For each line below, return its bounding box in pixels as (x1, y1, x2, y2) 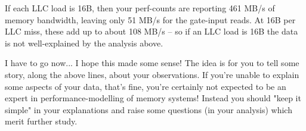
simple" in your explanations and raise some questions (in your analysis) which (5, 103, 292, 116)
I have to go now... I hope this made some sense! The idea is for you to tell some (5, 57, 299, 69)
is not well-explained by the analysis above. (5, 36, 163, 49)
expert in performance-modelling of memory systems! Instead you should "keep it (5, 92, 301, 104)
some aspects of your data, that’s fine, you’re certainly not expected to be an (5, 80, 286, 92)
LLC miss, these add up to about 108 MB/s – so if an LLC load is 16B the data (5, 25, 298, 38)
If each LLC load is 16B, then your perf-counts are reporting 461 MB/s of (5, 2, 275, 14)
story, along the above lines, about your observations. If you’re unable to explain (5, 68, 299, 80)
